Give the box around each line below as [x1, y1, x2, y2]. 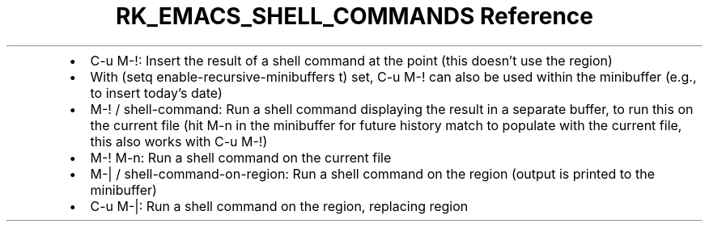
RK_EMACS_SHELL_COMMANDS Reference [116, 2, 593, 30]
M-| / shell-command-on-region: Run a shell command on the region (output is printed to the [90, 165, 655, 182]
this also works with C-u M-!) [90, 133, 268, 150]
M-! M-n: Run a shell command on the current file [90, 149, 392, 166]
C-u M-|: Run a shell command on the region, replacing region [90, 197, 469, 214]
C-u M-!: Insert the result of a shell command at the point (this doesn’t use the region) [90, 52, 613, 69]
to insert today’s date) [90, 84, 223, 101]
